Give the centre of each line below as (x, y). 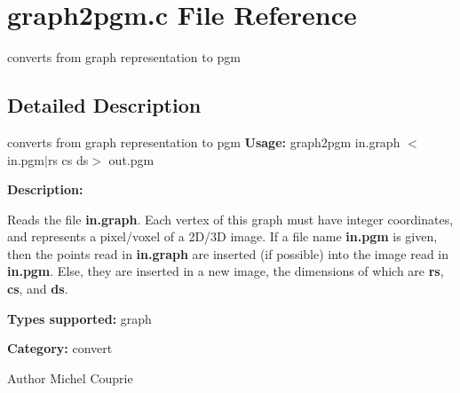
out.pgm (131, 159)
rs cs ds (68, 159)
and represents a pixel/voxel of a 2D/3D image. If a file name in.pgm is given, (222, 236)
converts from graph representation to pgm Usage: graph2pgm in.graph (204, 141)
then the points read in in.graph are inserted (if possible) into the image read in (228, 253)
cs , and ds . (38, 289)
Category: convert (60, 348)
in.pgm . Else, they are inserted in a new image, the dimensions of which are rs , (226, 271)
